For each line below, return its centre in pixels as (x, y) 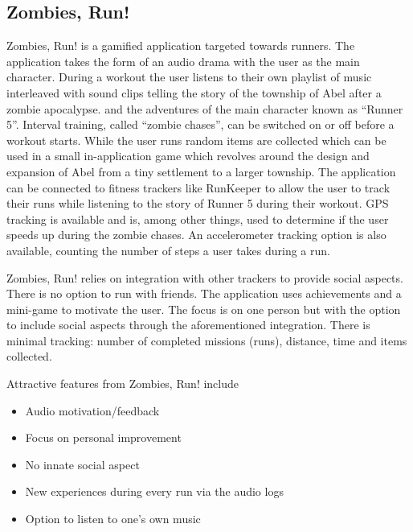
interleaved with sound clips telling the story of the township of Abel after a (194, 92)
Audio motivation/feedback (92, 410)
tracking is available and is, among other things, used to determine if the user (198, 219)
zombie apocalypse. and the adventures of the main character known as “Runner (205, 108)
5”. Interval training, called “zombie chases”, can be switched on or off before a (200, 124)
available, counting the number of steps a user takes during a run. (168, 250)
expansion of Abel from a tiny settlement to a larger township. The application (201, 171)
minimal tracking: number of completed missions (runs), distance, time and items (207, 340)
